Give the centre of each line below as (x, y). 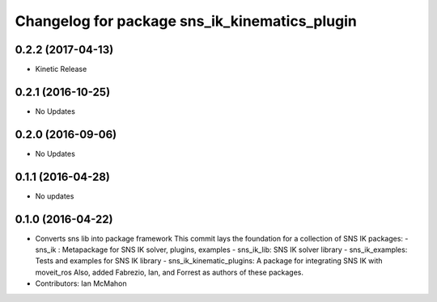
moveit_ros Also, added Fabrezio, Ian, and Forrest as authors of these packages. (169, 272)
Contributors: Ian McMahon (81, 283)
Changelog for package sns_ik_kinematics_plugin (186, 21)
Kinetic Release (61, 69)
